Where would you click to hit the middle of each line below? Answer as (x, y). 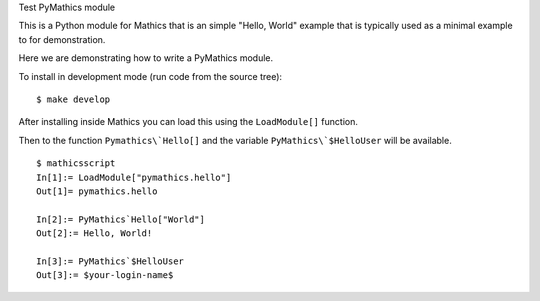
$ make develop (73, 99)
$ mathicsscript (76, 163)
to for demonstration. (62, 39)
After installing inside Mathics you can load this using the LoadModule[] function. (188, 122)
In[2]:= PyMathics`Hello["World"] (120, 219)
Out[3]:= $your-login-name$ (105, 275)
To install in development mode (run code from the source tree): (150, 76)
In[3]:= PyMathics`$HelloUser (110, 261)
